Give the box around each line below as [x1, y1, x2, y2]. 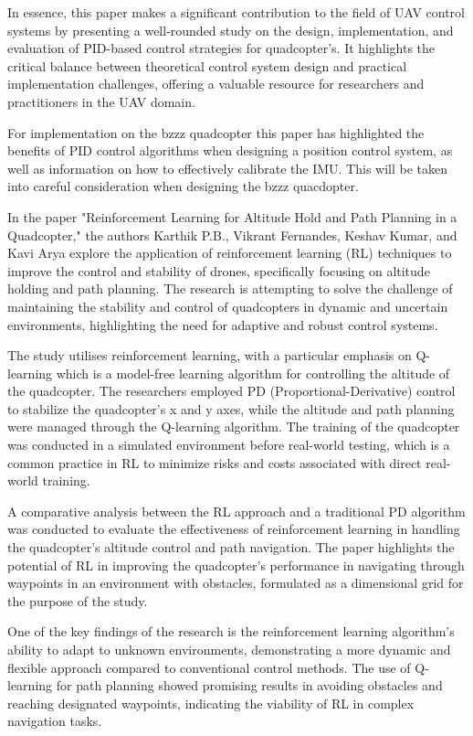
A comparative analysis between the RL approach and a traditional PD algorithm [7, 501, 466, 520]
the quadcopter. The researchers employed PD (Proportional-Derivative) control [7, 381, 456, 400]
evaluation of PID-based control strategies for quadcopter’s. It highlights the [7, 38, 436, 58]
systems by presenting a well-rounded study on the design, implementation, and [7, 20, 454, 39]
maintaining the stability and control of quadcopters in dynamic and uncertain [7, 296, 448, 315]
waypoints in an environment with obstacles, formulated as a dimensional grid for [7, 573, 464, 592]
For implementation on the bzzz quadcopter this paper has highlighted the [7, 123, 425, 142]
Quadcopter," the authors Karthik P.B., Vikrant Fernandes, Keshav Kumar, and [7, 225, 457, 244]
